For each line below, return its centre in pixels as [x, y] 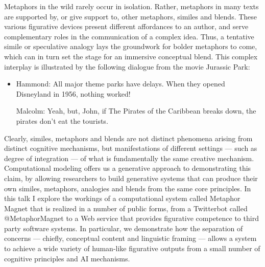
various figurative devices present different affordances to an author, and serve [126, 26]
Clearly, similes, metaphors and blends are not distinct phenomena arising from [128, 138]
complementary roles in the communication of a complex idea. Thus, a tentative [129, 36]
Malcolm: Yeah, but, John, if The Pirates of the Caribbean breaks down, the [136, 111]
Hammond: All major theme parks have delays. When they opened [121, 84]
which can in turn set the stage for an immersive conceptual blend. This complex [131, 56]
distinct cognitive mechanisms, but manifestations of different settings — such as [131, 148]
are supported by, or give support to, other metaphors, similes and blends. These [131, 16]
